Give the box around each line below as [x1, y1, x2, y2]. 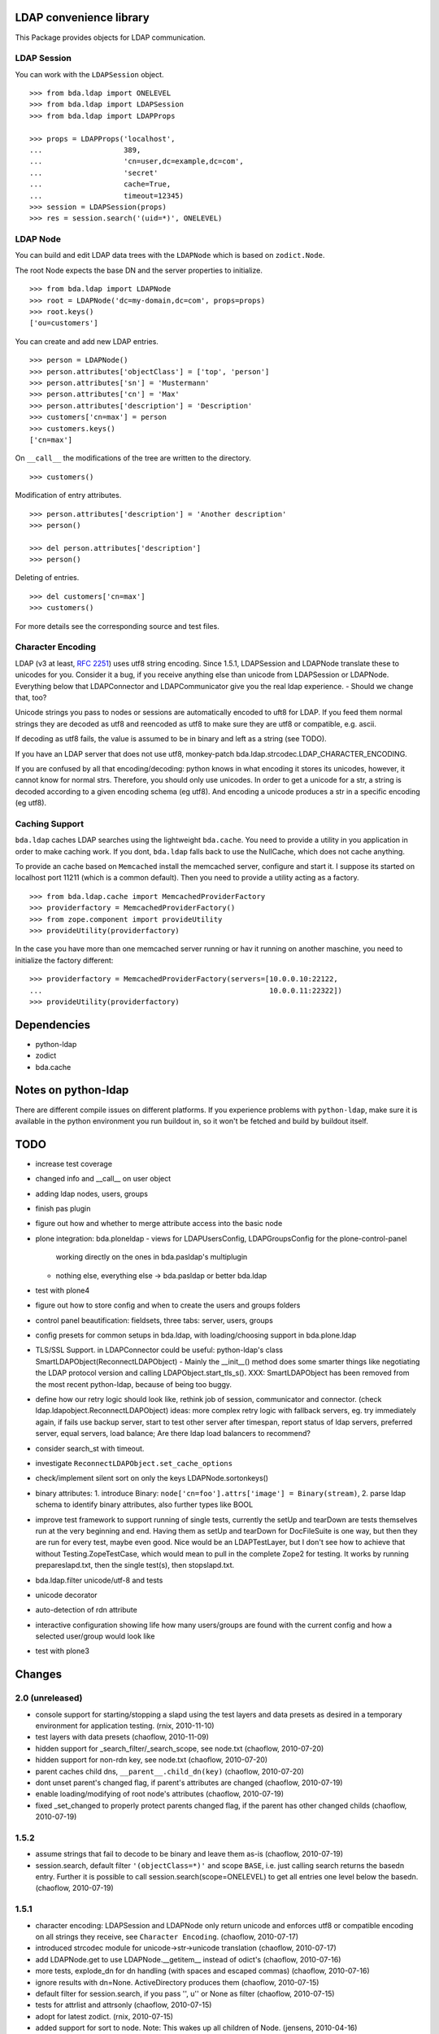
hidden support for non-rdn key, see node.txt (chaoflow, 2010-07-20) [35, 1755, 268, 1765]
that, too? [15, 692, 47, 702]
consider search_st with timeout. [35, 1443, 145, 1453]
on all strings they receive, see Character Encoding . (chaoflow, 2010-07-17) [35, 1931, 299, 1941]
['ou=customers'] [29, 318, 98, 328]
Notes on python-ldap [15, 1083, 129, 1098]
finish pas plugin [35, 1203, 91, 1213]
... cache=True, [29, 180, 172, 189]
